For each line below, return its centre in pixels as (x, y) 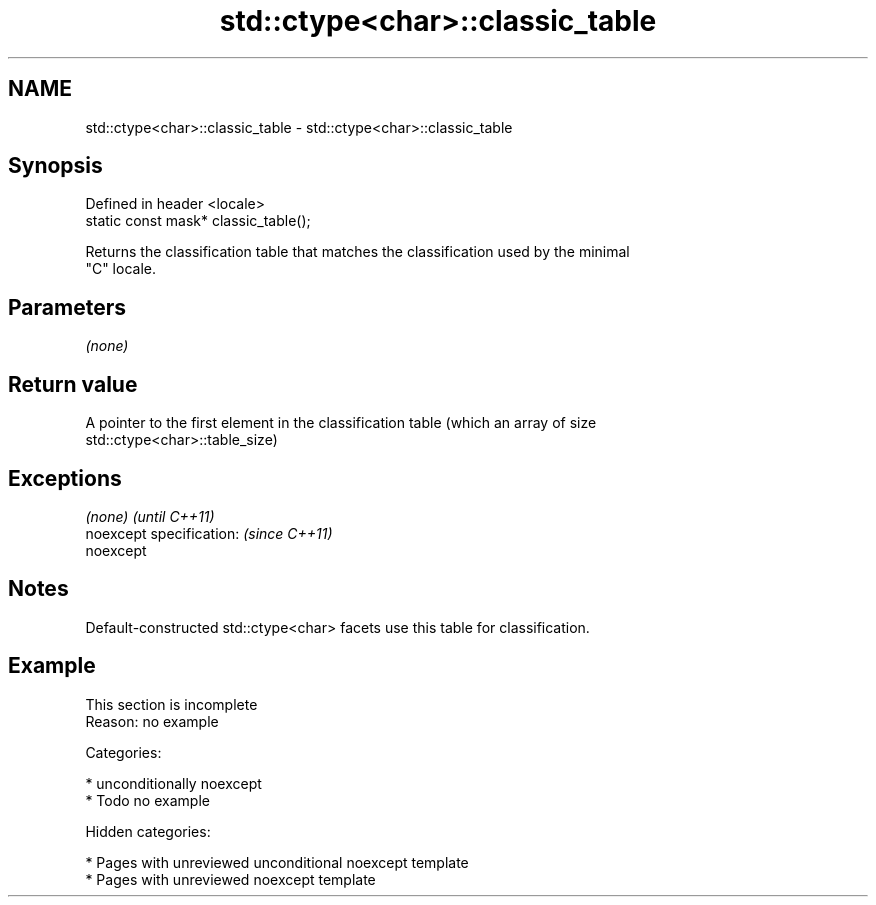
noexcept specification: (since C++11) (209, 533)
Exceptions (65, 478)
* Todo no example (147, 800)
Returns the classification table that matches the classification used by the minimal (357, 252)
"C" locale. (120, 269)
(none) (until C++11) (150, 516)
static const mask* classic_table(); (198, 221)
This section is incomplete (171, 704)
